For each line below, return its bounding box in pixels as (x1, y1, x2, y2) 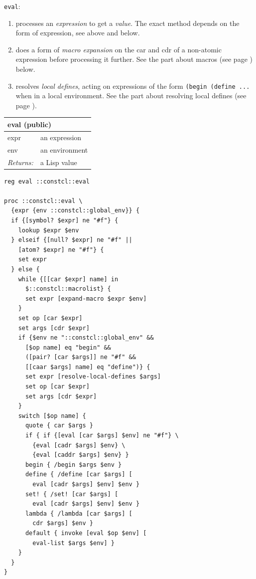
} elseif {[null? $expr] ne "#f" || (11, 236, 132, 244)
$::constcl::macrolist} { (25, 285, 111, 293)
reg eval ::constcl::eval (4, 178, 90, 185)
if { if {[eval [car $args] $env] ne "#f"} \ (25, 432, 179, 439)
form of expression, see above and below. (15, 27, 140, 38)
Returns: (7, 157, 33, 167)
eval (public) (7, 119, 52, 129)
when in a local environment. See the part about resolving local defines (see (15, 90, 247, 101)
